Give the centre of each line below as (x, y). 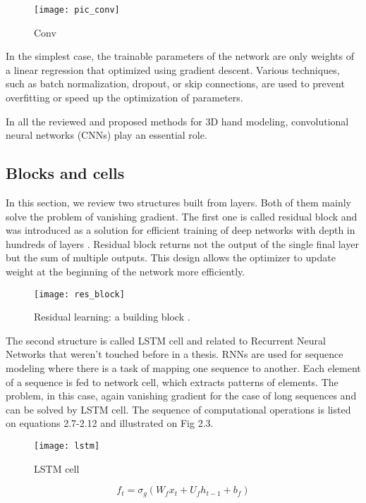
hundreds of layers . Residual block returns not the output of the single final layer (182, 243)
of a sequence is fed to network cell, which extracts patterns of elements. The (172, 381)
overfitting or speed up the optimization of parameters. (124, 98)
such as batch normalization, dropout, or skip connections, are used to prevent (175, 83)
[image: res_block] (79, 294)
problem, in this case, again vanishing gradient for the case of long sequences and (181, 396)
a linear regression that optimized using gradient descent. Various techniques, (173, 69)
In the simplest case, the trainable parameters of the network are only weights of (180, 56)
